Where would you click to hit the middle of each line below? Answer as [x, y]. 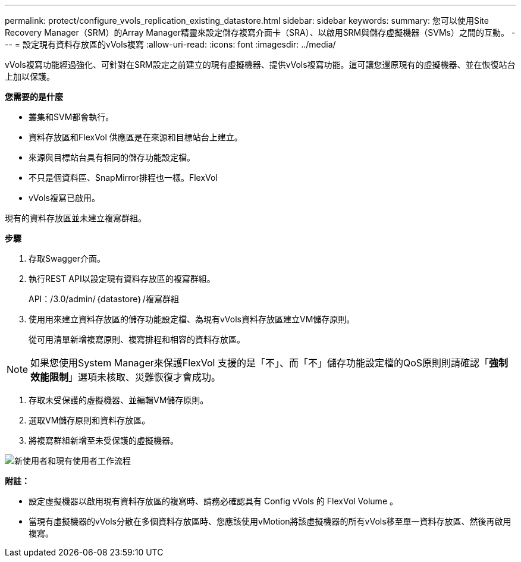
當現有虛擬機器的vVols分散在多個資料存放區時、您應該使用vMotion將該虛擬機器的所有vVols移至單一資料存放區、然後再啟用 [270, 521]
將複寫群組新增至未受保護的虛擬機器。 [103, 440]
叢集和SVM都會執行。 [71, 117]
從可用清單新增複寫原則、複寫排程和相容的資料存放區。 [137, 339]
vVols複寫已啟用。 [64, 198]
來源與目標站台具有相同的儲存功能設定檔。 [112, 157]
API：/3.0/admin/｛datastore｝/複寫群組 [104, 299]
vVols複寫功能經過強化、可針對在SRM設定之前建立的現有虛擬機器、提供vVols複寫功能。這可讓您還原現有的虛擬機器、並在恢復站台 [260, 65]
